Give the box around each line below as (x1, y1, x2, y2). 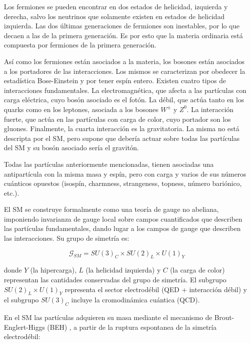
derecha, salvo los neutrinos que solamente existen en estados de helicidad (4, 11, 225, 21)
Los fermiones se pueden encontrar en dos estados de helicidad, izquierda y (4, 1, 228, 11)
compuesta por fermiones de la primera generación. (4, 40, 157, 50)
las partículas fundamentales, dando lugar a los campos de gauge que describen (4, 223, 241, 233)
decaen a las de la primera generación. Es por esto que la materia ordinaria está (4, 30, 243, 40)
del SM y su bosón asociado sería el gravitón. (4, 142, 139, 153)
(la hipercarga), (30, 265, 77, 275)
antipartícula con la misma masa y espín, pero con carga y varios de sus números (4, 168, 247, 179)
